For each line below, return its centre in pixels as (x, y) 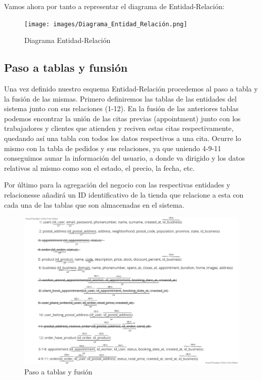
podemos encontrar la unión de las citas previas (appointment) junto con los (122, 118)
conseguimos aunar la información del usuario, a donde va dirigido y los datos (125, 158)
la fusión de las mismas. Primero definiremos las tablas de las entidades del (120, 98)
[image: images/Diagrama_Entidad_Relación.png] (106, 24)
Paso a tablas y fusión (58, 371)
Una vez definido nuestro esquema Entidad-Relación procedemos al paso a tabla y (131, 89)
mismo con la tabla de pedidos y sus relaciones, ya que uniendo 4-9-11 (113, 148)
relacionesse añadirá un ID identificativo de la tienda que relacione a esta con (124, 194)
